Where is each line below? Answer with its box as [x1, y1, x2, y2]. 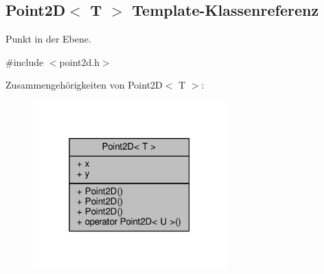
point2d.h [59, 54, 100, 69]
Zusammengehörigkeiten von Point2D [5, 78, 163, 92]
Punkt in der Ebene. [5, 32, 91, 46]
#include [5, 54, 44, 69]
